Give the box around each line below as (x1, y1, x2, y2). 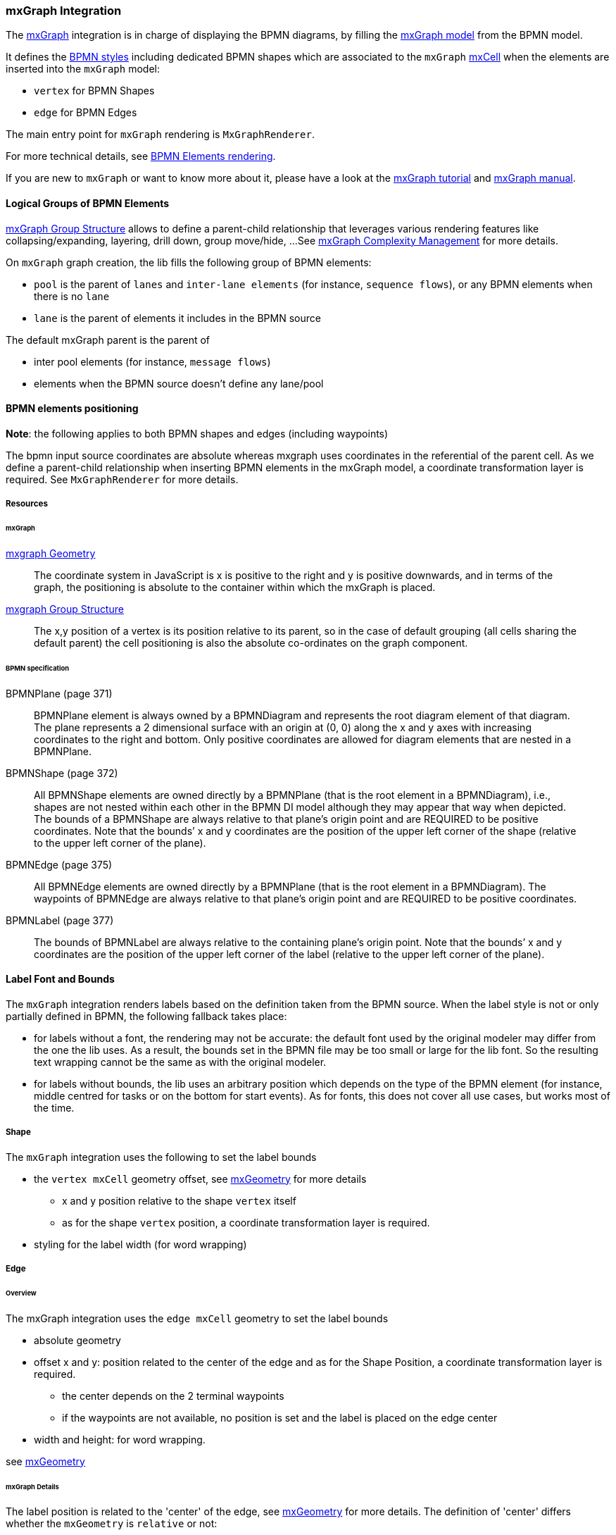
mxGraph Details (6, 1482, 59, 1491)
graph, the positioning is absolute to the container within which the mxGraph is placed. (34, 580, 436, 593)
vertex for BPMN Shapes (34, 85, 155, 97)
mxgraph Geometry (6, 547, 96, 559)
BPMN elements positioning (6, 402, 139, 415)
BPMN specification (6, 664, 70, 672)
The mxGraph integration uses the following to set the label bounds (6, 1150, 317, 1163)
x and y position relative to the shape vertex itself (62, 1194, 296, 1207)
